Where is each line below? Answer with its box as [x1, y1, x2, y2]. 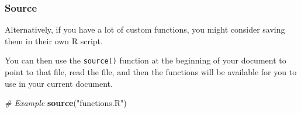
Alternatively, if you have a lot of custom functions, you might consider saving [5, 23, 285, 36]
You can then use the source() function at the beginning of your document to [5, 54, 286, 66]
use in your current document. [5, 77, 113, 89]
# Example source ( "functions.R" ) [5, 97, 127, 109]
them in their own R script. [5, 34, 103, 47]
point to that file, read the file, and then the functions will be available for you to [5, 66, 297, 78]
